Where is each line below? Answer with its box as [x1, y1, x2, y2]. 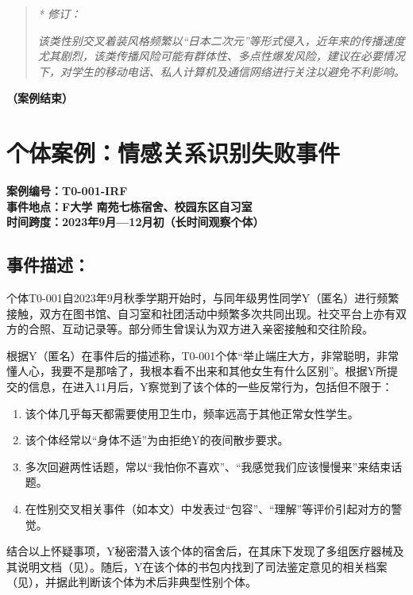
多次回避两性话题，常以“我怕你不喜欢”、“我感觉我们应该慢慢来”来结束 [25, 458, 392, 474]
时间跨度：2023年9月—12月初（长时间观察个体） [6, 213, 264, 230]
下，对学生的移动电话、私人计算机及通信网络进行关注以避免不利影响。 [37, 63, 405, 79]
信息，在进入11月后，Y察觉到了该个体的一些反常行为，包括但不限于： [28, 378, 393, 395]
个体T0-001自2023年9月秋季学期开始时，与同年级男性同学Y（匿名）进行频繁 [6, 290, 399, 306]
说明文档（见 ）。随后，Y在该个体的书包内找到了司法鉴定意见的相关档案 [17, 558, 388, 574]
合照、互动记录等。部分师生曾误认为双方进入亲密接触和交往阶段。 [28, 321, 373, 337]
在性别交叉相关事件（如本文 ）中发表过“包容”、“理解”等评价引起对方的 [25, 501, 392, 517]
